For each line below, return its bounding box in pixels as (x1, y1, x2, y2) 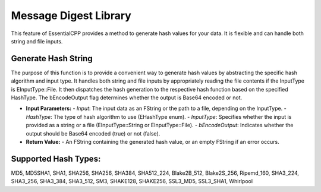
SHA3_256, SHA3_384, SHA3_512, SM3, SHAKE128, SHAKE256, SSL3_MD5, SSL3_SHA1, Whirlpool (11, 178, 253, 185)
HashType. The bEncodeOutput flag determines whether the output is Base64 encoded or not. (11, 94, 243, 101)
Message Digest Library (11, 9, 132, 22)
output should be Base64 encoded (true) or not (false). (26, 130, 160, 137)
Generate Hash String (11, 53, 93, 64)
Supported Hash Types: (11, 153, 101, 163)
